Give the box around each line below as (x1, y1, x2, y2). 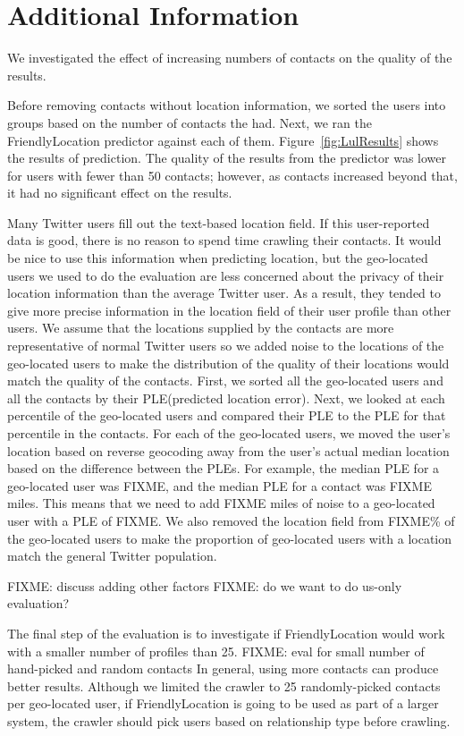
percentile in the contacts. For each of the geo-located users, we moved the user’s (7, 424, 451, 442)
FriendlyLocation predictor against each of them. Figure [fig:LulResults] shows (7, 131, 439, 149)
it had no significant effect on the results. (7, 183, 232, 202)
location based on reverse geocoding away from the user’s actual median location (7, 441, 450, 460)
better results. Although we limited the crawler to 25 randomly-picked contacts (7, 676, 441, 695)
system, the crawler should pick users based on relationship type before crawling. (7, 711, 451, 730)
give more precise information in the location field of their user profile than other (7, 300, 451, 319)
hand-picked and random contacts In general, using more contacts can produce (7, 659, 439, 678)
